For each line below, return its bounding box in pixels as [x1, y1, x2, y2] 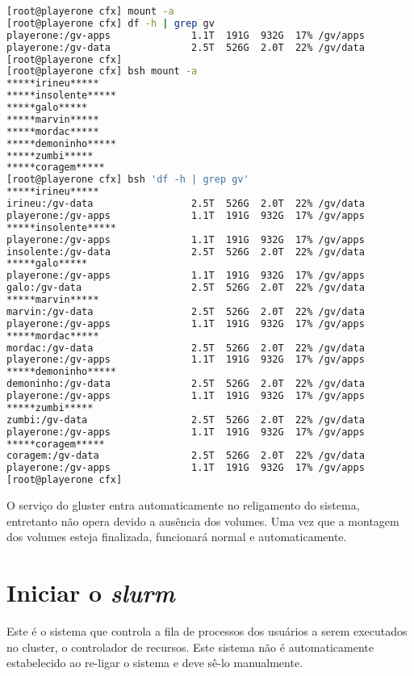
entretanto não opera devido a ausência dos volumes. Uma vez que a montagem [6, 512, 399, 529]
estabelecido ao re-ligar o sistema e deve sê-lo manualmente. [6, 654, 303, 671]
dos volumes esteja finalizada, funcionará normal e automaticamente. [6, 528, 347, 545]
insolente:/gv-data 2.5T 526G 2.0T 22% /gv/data [6, 246, 365, 258]
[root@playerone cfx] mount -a [6, 6, 174, 17]
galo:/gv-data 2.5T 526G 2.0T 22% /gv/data [6, 282, 365, 294]
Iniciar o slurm [6, 575, 175, 609]
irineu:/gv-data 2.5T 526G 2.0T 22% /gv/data [6, 198, 365, 209]
